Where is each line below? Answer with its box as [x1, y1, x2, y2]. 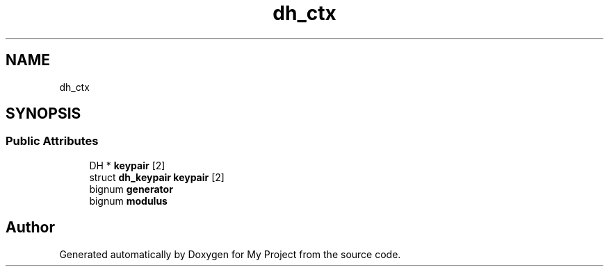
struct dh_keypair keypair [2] [89, 171, 225, 183]
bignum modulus [89, 194, 168, 207]
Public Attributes [6, 134, 99, 148]
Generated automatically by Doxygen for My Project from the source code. [59, 248, 401, 260]
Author [6, 219, 55, 237]
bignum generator [89, 182, 173, 195]
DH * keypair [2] [89, 159, 165, 171]
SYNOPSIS [6, 105, 81, 123]
